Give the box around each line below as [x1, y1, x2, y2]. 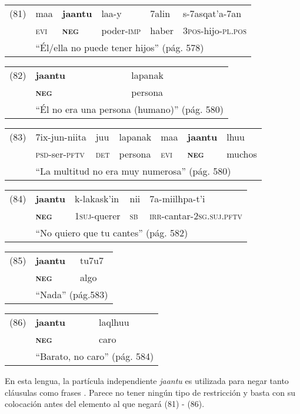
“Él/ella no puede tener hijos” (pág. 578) [35, 41, 204, 54]
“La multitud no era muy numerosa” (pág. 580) [35, 164, 231, 178]
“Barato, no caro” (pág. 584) [35, 349, 154, 363]
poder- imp [101, 24, 141, 37]
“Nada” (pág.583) [35, 288, 108, 301]
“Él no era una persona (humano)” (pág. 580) [35, 102, 224, 116]
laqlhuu [99, 315, 129, 329]
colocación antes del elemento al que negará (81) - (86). [5, 398, 205, 410]
